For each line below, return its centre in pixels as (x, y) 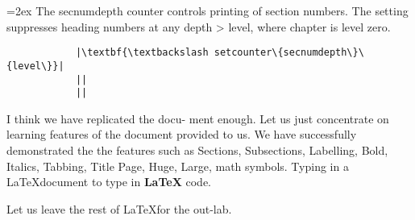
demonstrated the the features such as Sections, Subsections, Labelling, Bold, (197, 150)
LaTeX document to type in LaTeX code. (109, 182)
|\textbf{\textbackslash (142, 53)
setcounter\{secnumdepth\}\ (289, 53)
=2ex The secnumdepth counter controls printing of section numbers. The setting (207, 10)
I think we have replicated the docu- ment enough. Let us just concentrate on (198, 118)
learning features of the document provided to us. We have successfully (182, 134)
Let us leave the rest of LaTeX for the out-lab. (119, 208)
